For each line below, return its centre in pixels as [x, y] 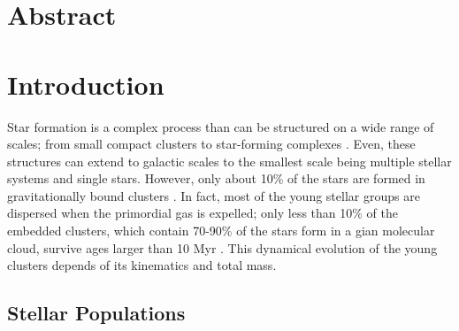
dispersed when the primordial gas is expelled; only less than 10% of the [203, 213]
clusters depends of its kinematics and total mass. [142, 265]
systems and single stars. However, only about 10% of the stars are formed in [216, 178]
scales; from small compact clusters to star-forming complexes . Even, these [211, 144]
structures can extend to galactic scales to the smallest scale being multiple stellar [229, 161]
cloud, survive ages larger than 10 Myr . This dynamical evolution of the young [222, 247]
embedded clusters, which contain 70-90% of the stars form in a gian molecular [221, 231]
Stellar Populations [96, 313]
